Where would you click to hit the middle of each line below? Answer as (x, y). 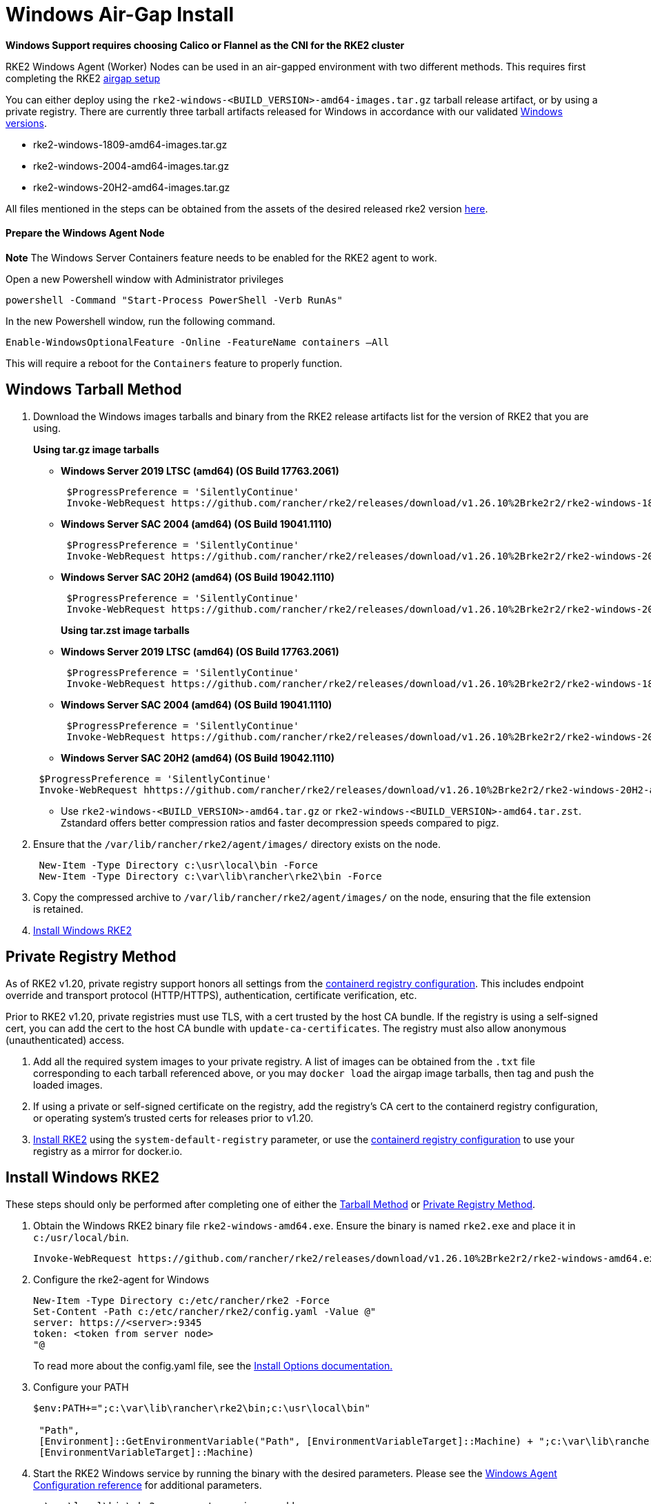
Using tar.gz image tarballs (96, 449)
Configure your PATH (81, 1387)
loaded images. (68, 1085)
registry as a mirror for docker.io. (108, 1151)
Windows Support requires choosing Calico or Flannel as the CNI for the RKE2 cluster (205, 45)
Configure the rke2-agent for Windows (121, 1279)
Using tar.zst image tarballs (125, 630)
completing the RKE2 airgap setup (83, 78)
